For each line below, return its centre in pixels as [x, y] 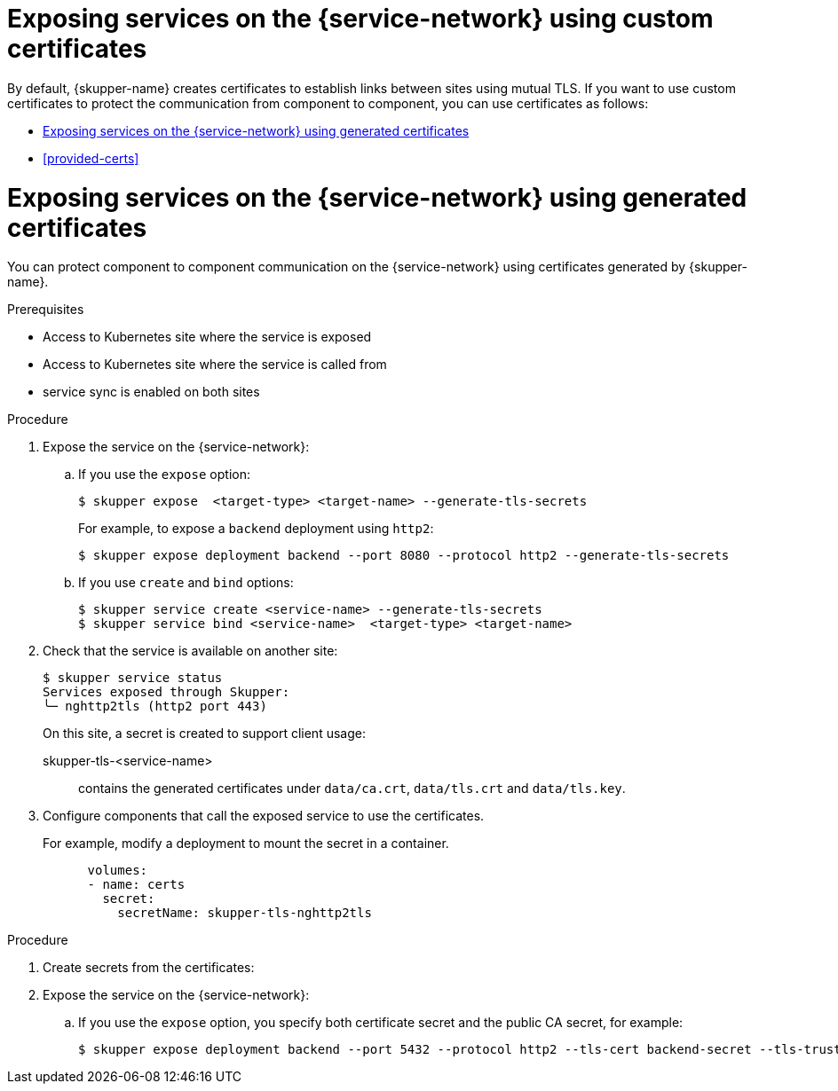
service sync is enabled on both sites [151, 392]
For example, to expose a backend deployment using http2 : [256, 529]
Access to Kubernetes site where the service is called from [215, 365]
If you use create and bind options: [186, 583]
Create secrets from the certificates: [149, 968]
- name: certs [136, 885]
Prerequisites [46, 310]
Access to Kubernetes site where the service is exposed [207, 337]
